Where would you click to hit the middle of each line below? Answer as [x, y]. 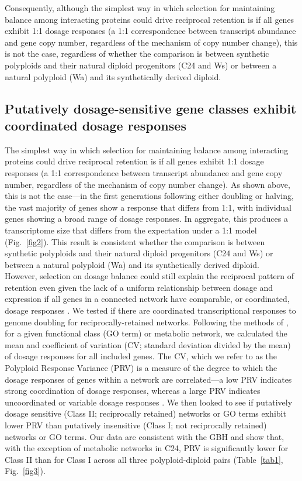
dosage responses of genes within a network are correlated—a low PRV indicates [148, 379]
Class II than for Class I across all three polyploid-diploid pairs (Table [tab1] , [144, 459]
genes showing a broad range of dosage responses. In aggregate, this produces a [146, 219]
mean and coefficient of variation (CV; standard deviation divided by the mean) [148, 344]
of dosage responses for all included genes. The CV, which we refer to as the [141, 356]
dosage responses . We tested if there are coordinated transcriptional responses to [150, 310]
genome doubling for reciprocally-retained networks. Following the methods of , [147, 322]
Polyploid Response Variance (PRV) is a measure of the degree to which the [141, 368]
